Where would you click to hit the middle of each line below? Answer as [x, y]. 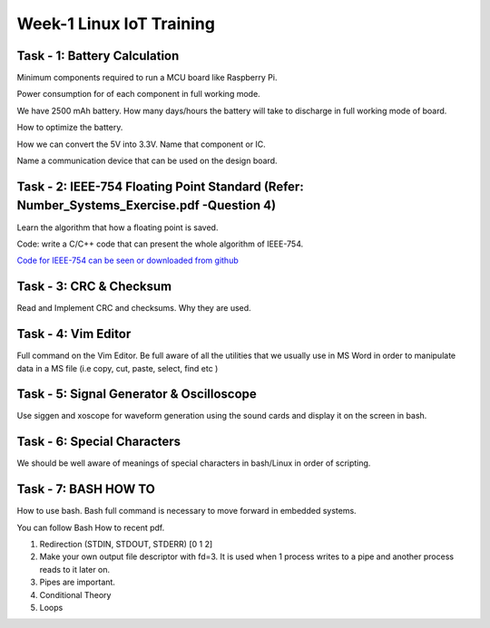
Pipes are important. [77, 582]
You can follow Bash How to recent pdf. [91, 527]
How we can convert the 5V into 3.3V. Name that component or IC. [142, 144]
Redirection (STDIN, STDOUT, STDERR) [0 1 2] [126, 544]
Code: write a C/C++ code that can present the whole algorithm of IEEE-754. [160, 244]
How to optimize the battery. [70, 128]
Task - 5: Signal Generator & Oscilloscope [137, 394]
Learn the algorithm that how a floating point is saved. [118, 227]
